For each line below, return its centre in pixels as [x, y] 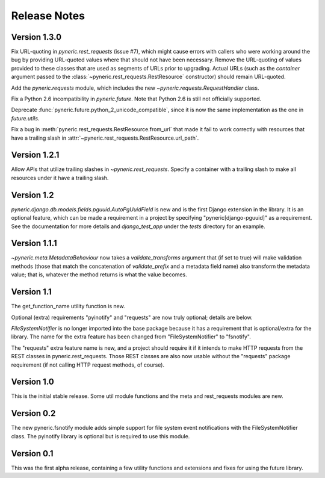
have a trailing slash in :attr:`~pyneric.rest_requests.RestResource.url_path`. [105, 138]
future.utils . [25, 118]
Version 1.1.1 [34, 244]
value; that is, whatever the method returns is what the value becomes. [99, 275]
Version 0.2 [33, 413]
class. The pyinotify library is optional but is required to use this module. [101, 436]
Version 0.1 [32, 454]
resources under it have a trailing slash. [60, 178]
